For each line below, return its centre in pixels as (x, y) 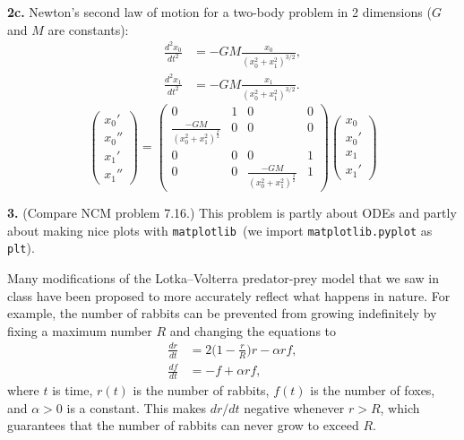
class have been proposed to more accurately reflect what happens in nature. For (229, 295)
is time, (73, 390)
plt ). (21, 248)
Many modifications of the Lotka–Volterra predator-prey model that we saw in (223, 277)
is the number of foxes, (373, 390)
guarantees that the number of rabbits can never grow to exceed (183, 425)
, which (400, 407)
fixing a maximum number (80, 330)
